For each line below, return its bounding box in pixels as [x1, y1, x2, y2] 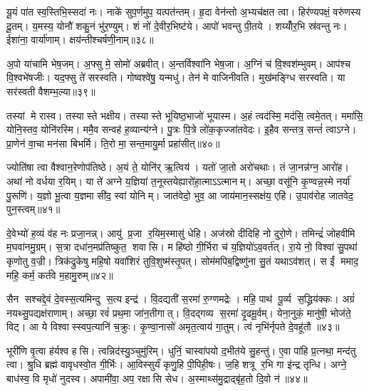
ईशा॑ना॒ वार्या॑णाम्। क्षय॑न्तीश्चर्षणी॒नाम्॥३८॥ [6, 32, 154, 47]
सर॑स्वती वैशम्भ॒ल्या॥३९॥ [6, 83, 95, 98]
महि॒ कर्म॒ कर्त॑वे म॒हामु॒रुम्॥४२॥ [6, 267, 113, 282]
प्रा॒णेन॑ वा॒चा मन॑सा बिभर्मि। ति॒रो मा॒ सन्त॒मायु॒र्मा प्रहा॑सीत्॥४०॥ [6, 135, 220, 150]
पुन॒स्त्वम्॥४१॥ [6, 202, 61, 217]
